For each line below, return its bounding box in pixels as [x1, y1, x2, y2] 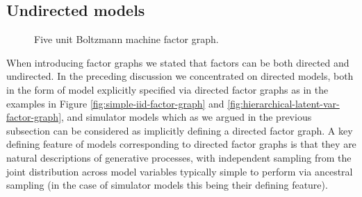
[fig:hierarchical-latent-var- [227, 96, 340, 110]
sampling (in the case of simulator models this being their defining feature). [6, 178, 328, 192]
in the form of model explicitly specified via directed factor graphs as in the [6, 82, 329, 96]
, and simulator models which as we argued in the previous [61, 110, 312, 124]
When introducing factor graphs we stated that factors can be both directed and [6, 55, 349, 69]
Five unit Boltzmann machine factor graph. [34, 32, 219, 46]
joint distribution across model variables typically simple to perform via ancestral [6, 164, 353, 178]
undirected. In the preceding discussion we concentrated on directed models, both [6, 69, 354, 83]
